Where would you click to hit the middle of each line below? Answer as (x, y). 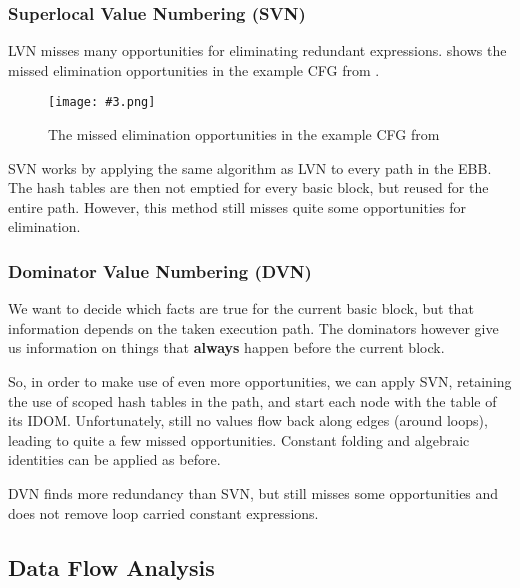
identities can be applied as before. (114, 459)
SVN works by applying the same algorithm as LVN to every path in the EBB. (250, 167)
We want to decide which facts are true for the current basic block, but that (241, 308)
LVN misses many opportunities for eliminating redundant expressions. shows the (257, 50)
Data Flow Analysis (111, 566)
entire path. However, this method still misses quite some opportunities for (237, 206)
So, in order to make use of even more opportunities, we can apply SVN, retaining (260, 381)
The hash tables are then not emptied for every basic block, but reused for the (248, 187)
